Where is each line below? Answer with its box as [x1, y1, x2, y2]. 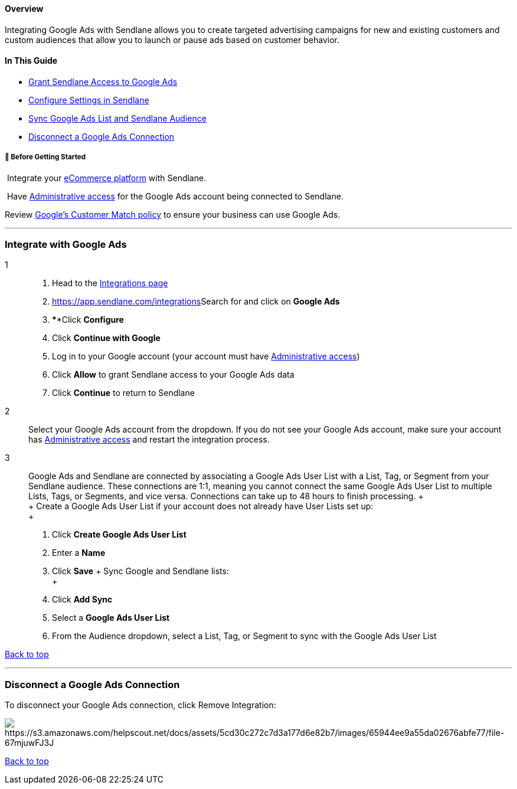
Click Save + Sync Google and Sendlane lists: [52, 566, 229, 577]
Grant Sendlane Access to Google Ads [28, 76, 178, 87]
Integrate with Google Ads [5, 238, 127, 250]
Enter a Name [52, 548, 106, 558]
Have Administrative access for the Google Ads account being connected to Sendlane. [6, 191, 343, 201]
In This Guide [5, 55, 58, 66]
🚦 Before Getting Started [5, 153, 86, 162]
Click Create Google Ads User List [52, 529, 186, 540]
